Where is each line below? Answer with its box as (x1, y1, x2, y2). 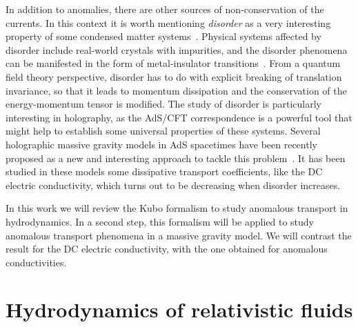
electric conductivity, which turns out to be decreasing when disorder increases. (6, 177, 341, 192)
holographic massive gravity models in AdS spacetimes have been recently (6, 137, 317, 151)
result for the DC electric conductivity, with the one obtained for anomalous (6, 241, 328, 256)
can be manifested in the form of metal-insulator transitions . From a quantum (6, 56, 341, 70)
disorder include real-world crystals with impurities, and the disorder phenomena (6, 42, 348, 57)
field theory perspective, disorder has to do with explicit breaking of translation (6, 69, 342, 83)
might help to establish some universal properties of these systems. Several (6, 123, 321, 138)
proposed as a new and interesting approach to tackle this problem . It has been (6, 150, 346, 165)
